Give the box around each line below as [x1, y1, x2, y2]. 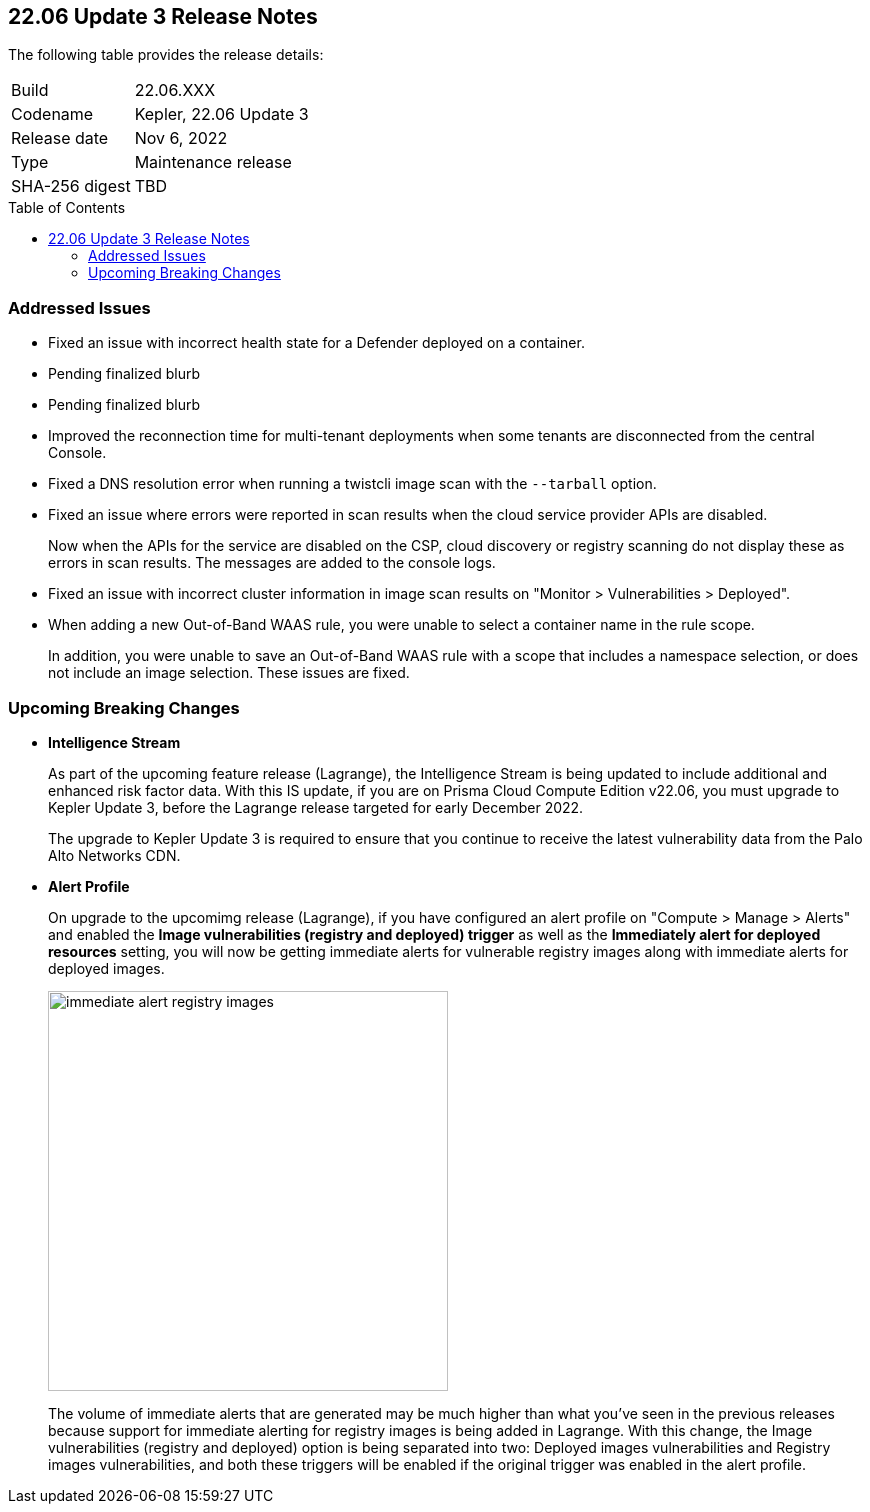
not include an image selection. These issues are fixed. [48, 664, 410, 682]
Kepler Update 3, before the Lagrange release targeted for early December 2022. [48, 798, 584, 816]
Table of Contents [8, 199, 126, 217]
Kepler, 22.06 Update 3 [134, 104, 309, 125]
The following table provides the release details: [8, 46, 324, 64]
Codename [11, 104, 94, 125]
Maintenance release [134, 152, 292, 173]
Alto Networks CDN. [48, 846, 181, 864]
